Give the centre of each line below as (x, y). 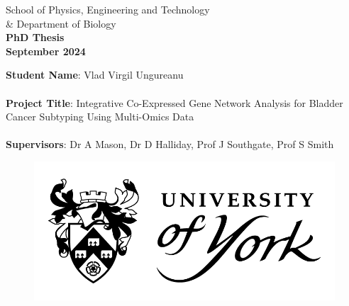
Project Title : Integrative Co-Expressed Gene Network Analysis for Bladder (174, 102)
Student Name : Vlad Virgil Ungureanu (95, 75)
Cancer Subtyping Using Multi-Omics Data (100, 117)
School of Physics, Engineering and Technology (108, 9)
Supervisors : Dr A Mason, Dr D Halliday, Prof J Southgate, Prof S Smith (170, 144)
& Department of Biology (61, 23)
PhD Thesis (35, 37)
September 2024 (46, 51)
